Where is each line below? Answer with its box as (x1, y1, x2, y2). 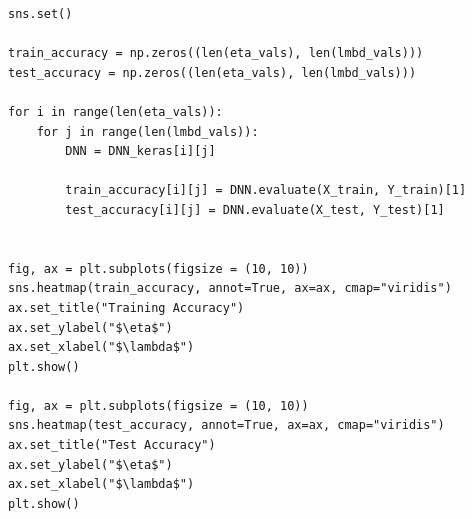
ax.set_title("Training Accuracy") (8, 300, 245, 315)
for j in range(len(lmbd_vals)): (36, 124, 259, 139)
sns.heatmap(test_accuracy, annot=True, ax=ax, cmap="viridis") (8, 418, 445, 433)
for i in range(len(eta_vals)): (8, 104, 223, 119)
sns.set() (8, 7, 73, 21)
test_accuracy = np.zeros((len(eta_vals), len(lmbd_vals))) (8, 65, 417, 80)
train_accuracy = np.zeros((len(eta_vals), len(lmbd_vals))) (8, 46, 424, 61)
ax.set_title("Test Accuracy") (8, 438, 216, 453)
